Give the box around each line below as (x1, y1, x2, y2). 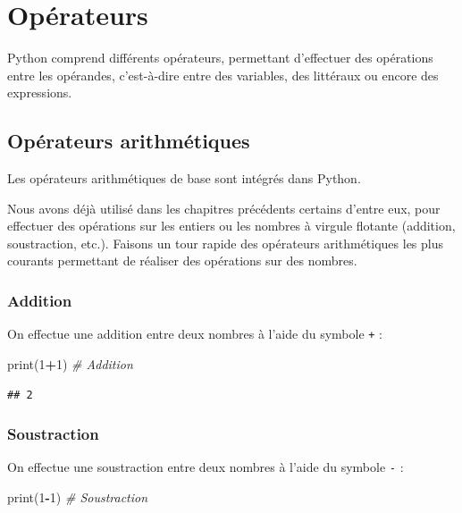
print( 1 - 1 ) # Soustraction (7, 488, 148, 507)
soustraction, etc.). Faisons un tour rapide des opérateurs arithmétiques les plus (7, 233, 444, 252)
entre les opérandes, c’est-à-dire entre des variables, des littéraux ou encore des (7, 65, 439, 84)
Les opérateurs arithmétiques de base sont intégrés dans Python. (7, 169, 361, 188)
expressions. (7, 83, 72, 102)
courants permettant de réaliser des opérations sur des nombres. (7, 251, 357, 270)
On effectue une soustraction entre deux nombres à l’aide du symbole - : (7, 458, 404, 476)
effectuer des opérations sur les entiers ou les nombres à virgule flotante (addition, (7, 216, 456, 235)
